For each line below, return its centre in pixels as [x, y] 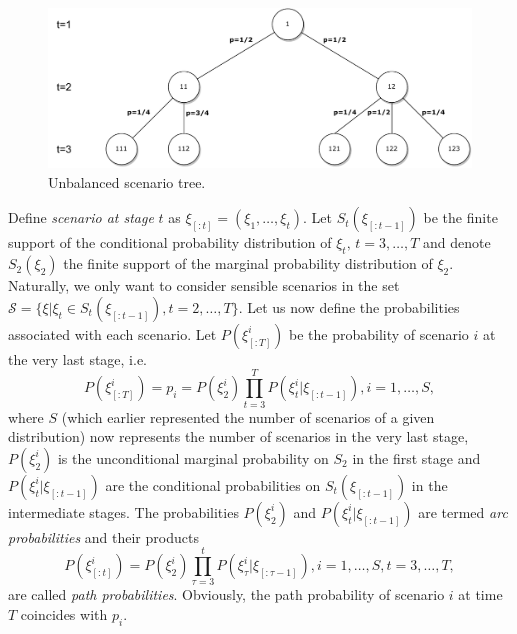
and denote [456, 242]
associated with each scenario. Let [112, 333]
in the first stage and [416, 457]
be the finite [460, 217]
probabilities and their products [103, 536]
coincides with [64, 614]
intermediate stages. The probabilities [123, 511]
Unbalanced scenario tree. [127, 181]
